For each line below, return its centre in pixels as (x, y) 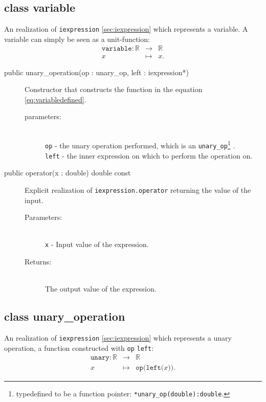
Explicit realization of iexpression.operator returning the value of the (138, 190)
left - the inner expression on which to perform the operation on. (149, 155)
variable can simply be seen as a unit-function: (77, 39)
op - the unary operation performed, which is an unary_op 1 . (140, 145)
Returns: (38, 262)
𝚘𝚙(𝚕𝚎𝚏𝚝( (150, 368)
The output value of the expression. (101, 289)
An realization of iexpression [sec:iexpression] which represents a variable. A (126, 29)
